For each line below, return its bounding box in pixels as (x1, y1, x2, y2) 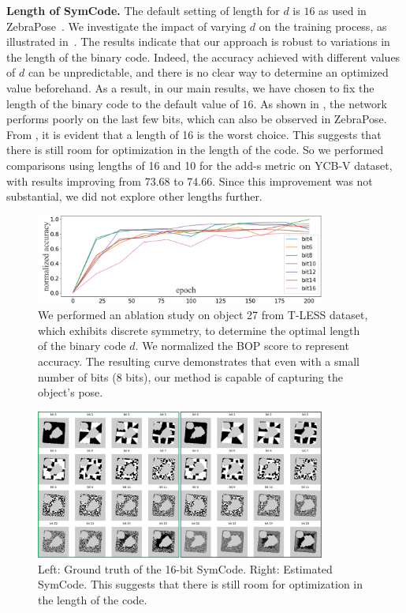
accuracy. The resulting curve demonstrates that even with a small (38, 353, 359, 369)
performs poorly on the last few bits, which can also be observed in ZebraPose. (6, 111, 387, 127)
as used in (318, 2, 367, 18)
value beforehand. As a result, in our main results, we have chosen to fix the (6, 79, 374, 96)
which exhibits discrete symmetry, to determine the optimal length (38, 322, 360, 338)
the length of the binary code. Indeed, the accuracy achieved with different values (6, 48, 400, 65)
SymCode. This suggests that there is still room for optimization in (38, 576, 363, 592)
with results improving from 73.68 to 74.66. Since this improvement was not (6, 172, 373, 189)
